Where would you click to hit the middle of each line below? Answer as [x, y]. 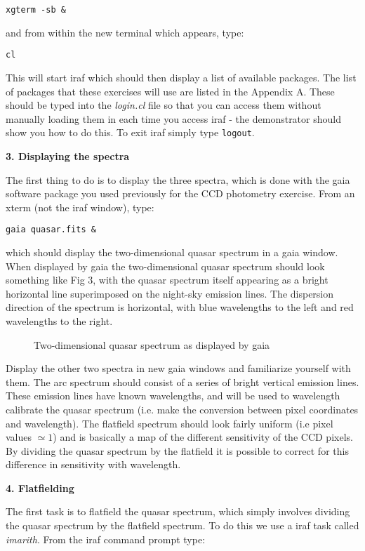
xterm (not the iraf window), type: [80, 207]
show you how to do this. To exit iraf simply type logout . [130, 132]
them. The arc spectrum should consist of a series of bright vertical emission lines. [182, 381]
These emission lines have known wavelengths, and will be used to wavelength [173, 396]
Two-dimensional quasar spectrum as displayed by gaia [152, 344]
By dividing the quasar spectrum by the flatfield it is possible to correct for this [177, 450]
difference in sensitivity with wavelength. [93, 464]
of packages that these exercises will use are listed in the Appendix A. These [170, 91]
